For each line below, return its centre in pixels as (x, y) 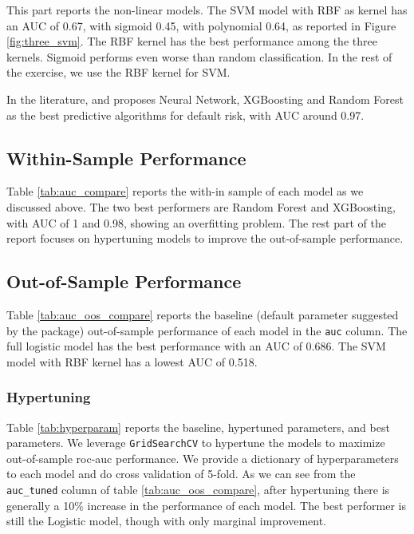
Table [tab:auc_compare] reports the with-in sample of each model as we (185, 191)
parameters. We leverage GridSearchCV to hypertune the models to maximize (196, 443)
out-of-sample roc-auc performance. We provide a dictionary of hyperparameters (203, 458)
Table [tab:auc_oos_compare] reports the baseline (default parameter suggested (203, 314)
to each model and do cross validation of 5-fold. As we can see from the (181, 474)
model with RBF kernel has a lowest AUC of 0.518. (132, 361)
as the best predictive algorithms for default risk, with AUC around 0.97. (185, 115)
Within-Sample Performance (126, 158)
